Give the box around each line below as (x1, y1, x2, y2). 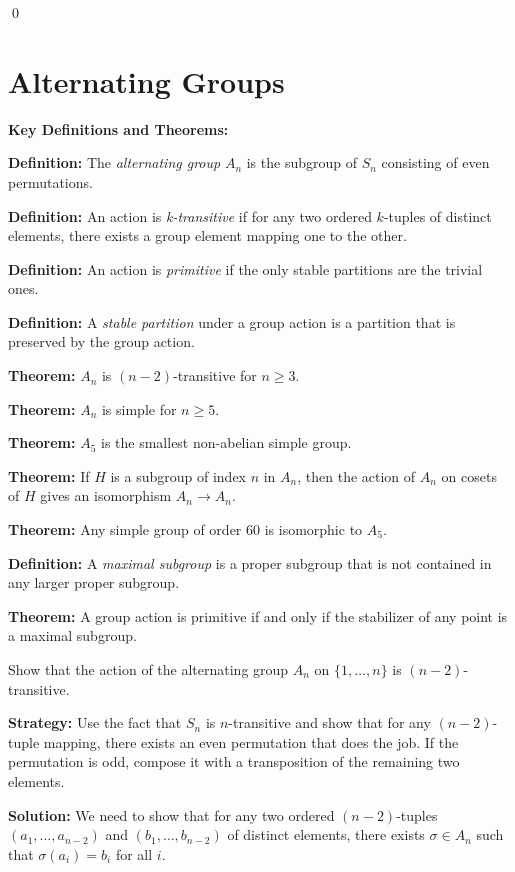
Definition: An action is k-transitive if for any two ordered (8, 205, 372, 226)
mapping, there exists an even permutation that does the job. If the (43, 731, 459, 752)
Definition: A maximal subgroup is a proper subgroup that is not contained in (8, 552, 492, 573)
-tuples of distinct (383, 205, 492, 226)
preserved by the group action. (8, 331, 195, 352)
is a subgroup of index (110, 465, 246, 486)
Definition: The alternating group (8, 152, 221, 173)
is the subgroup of (246, 152, 357, 173)
